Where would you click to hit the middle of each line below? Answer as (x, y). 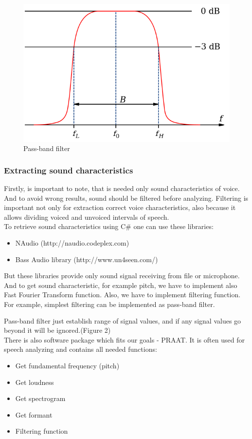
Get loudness (35, 382)
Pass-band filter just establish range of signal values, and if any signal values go (123, 320)
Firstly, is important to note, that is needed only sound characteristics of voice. (122, 188)
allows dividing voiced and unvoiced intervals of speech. (87, 217)
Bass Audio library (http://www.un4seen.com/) (87, 259)
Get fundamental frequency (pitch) (67, 365)
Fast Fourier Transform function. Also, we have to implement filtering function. (122, 295)
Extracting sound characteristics (69, 170)
